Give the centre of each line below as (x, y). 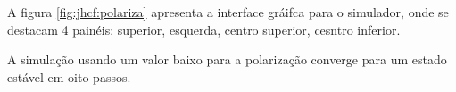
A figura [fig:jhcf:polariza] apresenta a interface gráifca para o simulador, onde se (228, 12)
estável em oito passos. (69, 76)
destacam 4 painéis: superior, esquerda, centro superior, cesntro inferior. (204, 29)
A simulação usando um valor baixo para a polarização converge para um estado (227, 59)
